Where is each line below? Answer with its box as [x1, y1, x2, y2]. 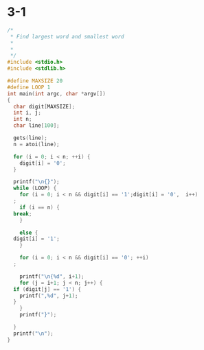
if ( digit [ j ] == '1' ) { [13, 285, 81, 292]
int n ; [13, 116, 32, 123]
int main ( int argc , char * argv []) [7, 90, 106, 97]
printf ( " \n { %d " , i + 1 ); [19, 272, 84, 280]
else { [19, 229, 38, 236]
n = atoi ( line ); [13, 141, 60, 148]
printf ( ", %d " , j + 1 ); [19, 292, 78, 299]
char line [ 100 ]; [13, 122, 60, 129]
